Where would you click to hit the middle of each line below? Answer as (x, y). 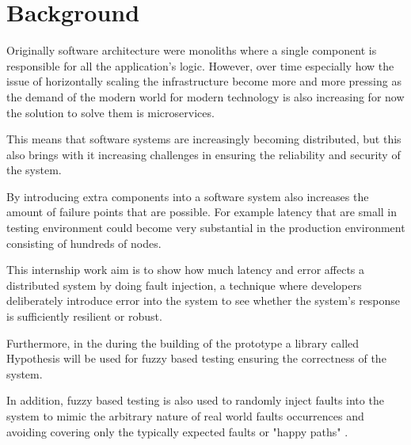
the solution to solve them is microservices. (110, 112)
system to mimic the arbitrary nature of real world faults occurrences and (185, 416)
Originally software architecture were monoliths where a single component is (192, 50)
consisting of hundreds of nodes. (84, 243)
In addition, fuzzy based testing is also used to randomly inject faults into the (195, 400)
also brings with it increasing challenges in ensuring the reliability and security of (204, 154)
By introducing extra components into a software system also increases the (188, 196)
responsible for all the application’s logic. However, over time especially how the (200, 65)
